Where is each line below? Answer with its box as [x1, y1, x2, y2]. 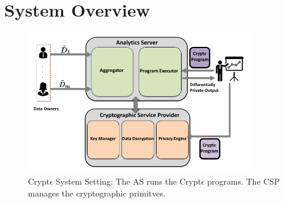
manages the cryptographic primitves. [28, 186, 166, 199]
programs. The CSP [207, 175, 280, 187]
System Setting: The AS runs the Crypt [55, 175, 201, 187]
